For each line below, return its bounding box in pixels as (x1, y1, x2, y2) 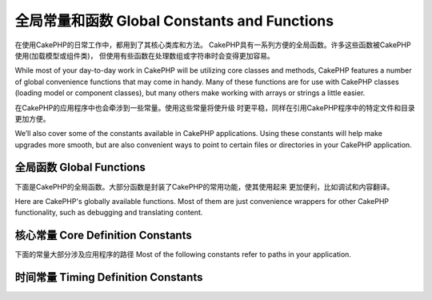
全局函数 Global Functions (14, 161, 146, 174)
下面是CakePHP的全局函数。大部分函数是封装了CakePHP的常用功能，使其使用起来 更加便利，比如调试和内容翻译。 (14, 182, 394, 191)
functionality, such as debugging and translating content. (14, 208, 203, 218)
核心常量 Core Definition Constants (14, 229, 192, 242)
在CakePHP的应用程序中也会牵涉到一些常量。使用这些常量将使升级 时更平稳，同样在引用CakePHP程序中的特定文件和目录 (14, 102, 415, 112)
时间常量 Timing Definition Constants (14, 270, 203, 284)
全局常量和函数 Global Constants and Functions (14, 12, 334, 30)
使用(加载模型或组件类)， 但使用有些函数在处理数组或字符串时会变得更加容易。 (14, 50, 275, 60)
